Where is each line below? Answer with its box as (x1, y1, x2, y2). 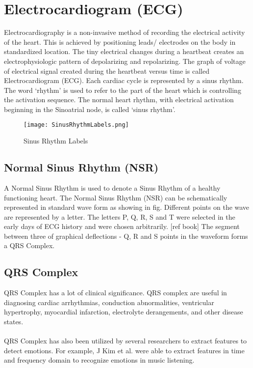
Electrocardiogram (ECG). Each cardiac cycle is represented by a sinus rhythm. (4, 75, 244, 85)
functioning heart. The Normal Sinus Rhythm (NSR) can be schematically (4, 192, 228, 202)
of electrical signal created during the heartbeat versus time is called (4, 65, 209, 76)
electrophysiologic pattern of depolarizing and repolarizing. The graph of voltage (4, 56, 246, 66)
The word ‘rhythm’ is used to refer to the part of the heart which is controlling (4, 85, 241, 95)
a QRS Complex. (4, 240, 55, 251)
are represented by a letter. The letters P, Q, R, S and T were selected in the (4, 211, 235, 222)
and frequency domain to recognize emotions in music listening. (4, 355, 195, 365)
